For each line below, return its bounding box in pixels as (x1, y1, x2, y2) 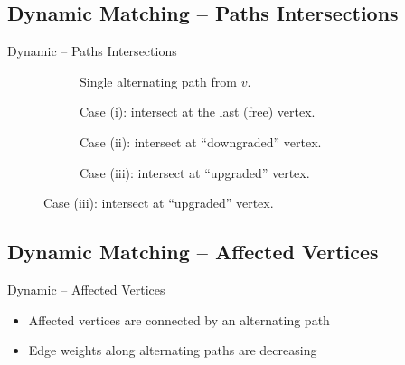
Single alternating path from (80, 71, 237, 90)
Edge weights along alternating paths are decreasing (28, 341, 317, 360)
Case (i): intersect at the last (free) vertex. (80, 102, 316, 121)
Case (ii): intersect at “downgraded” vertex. (80, 132, 322, 151)
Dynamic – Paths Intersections (7, 42, 177, 61)
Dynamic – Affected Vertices (7, 279, 165, 298)
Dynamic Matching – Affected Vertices (7, 238, 379, 266)
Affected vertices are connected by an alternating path (28, 310, 330, 329)
